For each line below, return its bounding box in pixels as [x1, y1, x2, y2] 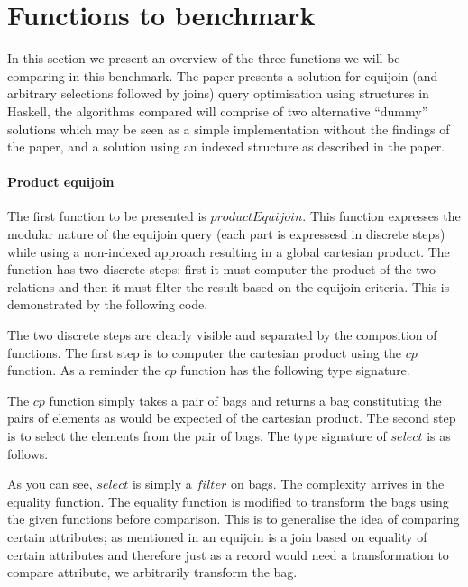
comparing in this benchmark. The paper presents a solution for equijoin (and [7, 66, 438, 85]
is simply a [132, 474, 192, 493]
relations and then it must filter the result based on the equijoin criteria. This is [7, 277, 450, 296]
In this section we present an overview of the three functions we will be [7, 49, 400, 68]
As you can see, [7, 474, 93, 493]
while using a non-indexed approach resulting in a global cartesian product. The [7, 242, 450, 261]
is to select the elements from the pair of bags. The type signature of [7, 426, 387, 445]
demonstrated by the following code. [7, 295, 208, 314]
